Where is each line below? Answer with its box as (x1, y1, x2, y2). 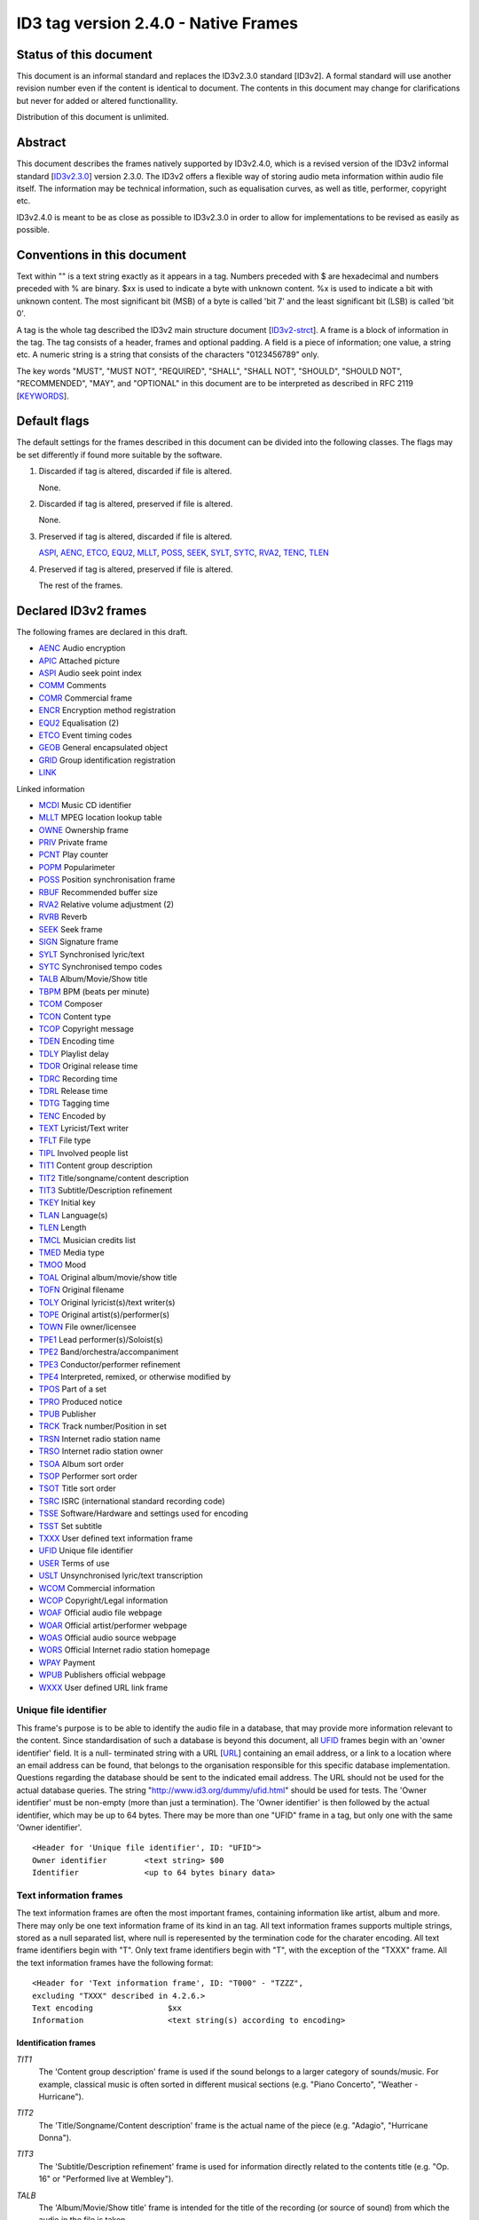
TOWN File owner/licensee (38, 1321, 137, 1332)
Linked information (16, 783, 85, 794)
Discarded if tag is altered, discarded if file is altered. (38, 466, 232, 477)
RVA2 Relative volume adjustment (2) (38, 900, 175, 910)
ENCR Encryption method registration (38, 705, 177, 716)
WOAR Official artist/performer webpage (38, 1620, 188, 1630)
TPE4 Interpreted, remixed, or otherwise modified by (38, 1371, 232, 1382)
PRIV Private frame (38, 837, 108, 848)
